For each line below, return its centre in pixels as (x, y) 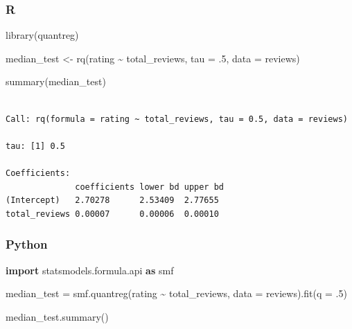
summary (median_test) (56, 81)
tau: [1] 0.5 (35, 146)
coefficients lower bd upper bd (149, 187)
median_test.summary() (57, 316)
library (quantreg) (42, 35)
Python (27, 244)
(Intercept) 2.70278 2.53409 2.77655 (112, 201)
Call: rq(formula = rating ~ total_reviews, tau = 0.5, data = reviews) (177, 119)
